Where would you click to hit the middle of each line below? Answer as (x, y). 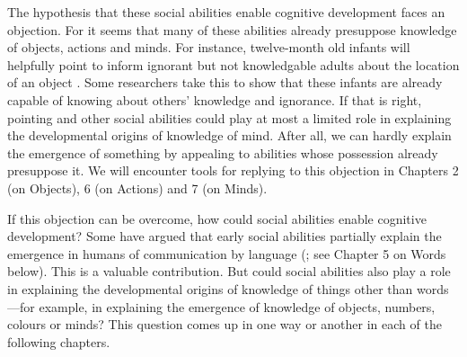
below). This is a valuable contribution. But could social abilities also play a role (229, 271)
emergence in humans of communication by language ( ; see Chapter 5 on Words (227, 253)
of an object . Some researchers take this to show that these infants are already (225, 82)
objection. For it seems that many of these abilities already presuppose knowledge (232, 29)
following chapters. (59, 341)
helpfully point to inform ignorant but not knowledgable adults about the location (233, 64)
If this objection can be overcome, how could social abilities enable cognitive (217, 218)
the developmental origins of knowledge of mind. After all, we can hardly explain (229, 135)
